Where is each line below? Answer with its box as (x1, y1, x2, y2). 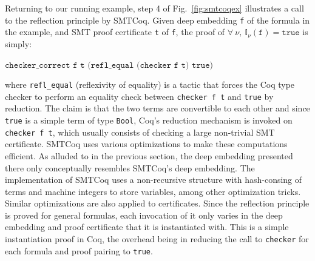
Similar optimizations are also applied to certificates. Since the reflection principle (5, 197, 310, 210)
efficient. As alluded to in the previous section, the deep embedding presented (5, 149, 293, 162)
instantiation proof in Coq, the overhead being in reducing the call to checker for (5, 233, 309, 245)
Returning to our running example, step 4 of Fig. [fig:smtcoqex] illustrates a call (5, 2, 304, 14)
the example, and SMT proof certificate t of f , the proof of (5, 25, 225, 38)
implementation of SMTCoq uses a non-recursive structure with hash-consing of (5, 173, 302, 186)
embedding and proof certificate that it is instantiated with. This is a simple (5, 220, 289, 233)
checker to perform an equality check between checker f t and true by (5, 90, 274, 102)
